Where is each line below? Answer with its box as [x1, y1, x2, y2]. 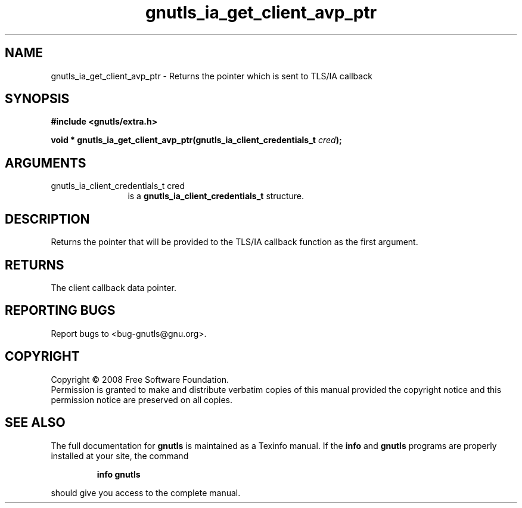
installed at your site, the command [51, 450, 189, 461]
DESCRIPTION [5, 211, 90, 227]
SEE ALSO [5, 415, 66, 430]
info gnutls [97, 469, 141, 479]
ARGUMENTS [5, 155, 86, 171]
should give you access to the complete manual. [51, 487, 241, 498]
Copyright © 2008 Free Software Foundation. [51, 374, 229, 385]
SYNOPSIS [5, 91, 70, 107]
